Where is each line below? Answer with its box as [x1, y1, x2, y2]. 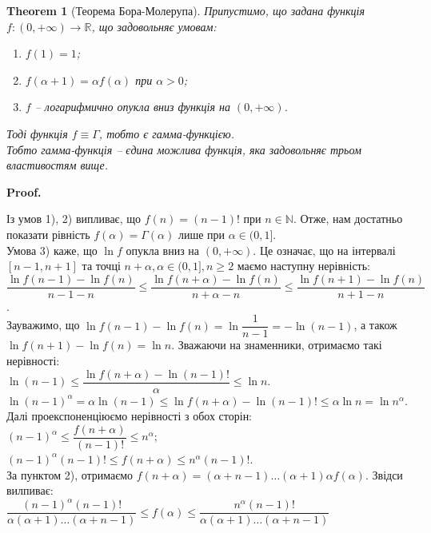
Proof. [6, 183, 42, 200]
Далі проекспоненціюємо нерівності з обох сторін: [6, 408, 253, 424]
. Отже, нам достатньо [293, 210, 403, 227]
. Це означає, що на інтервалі [253, 241, 396, 258]
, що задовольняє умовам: [91, 18, 217, 34]
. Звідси [365, 466, 403, 483]
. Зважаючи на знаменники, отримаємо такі [171, 336, 382, 353]
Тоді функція [6, 125, 68, 141]
